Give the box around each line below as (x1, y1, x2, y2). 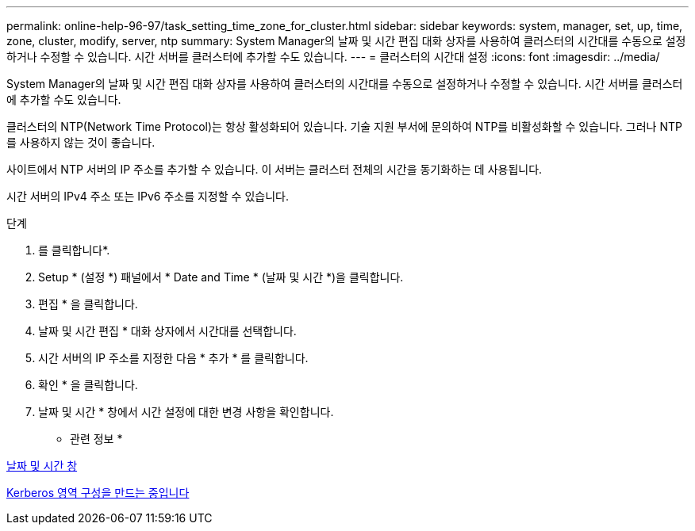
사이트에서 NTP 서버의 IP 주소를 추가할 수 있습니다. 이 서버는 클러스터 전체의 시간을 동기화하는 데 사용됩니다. (6, 162, 543, 176)
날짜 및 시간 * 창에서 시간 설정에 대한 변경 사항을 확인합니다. (38, 405, 334, 418)
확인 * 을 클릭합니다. (38, 378, 138, 392)
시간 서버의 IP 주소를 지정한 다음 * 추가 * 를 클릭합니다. (38, 351, 309, 365)
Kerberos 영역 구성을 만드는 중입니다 (6, 486, 190, 499)
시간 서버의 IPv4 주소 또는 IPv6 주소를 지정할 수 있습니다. (6, 189, 289, 203)
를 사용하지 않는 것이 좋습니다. (6, 136, 156, 149)
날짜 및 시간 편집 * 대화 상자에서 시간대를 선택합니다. (38, 324, 297, 338)
